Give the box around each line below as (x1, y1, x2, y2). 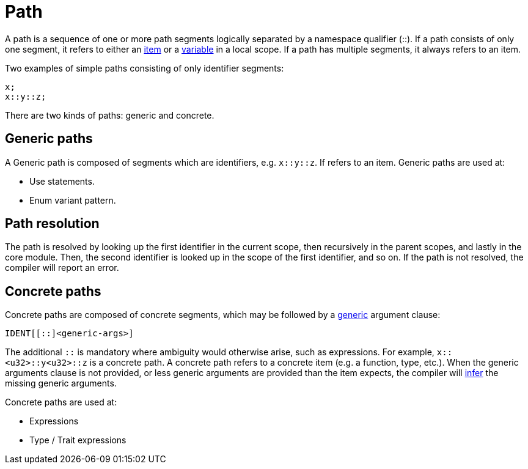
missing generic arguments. (5, 378, 117, 389)
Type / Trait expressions (29, 435, 127, 446)
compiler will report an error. (5, 262, 119, 273)
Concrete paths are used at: (5, 397, 117, 408)
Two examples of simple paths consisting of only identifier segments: (5, 62, 284, 73)
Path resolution (5, 216, 100, 232)
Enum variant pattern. (29, 194, 116, 205)
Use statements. (29, 175, 95, 186)
